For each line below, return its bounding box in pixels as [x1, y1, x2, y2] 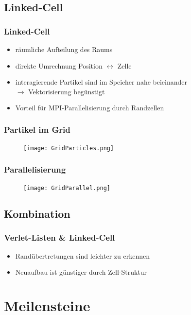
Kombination [4, 206, 70, 221]
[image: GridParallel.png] [23, 185, 110, 192]
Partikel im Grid [4, 123, 70, 135]
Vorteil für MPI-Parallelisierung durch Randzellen [15, 103, 164, 113]
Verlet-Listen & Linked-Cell [4, 231, 115, 244]
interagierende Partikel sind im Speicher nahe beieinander [15, 77, 188, 87]
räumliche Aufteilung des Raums [15, 44, 113, 54]
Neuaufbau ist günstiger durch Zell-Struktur [15, 267, 147, 277]
